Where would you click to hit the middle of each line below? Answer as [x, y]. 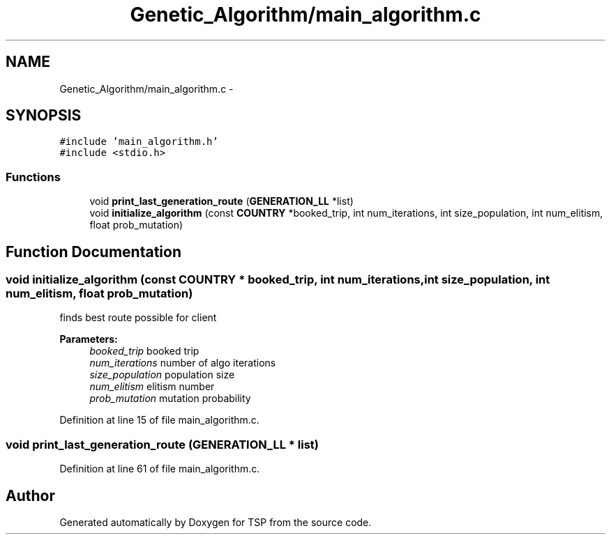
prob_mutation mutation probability [170, 399]
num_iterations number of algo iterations [183, 363]
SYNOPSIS [44, 116]
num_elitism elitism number [152, 387]
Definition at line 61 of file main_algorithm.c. [160, 469]
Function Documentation [93, 252]
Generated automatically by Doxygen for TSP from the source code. [216, 522]
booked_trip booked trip [144, 351]
